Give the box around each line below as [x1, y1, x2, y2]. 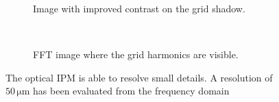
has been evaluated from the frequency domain [33, 84, 230, 98]
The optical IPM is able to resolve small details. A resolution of [5, 70, 273, 84]
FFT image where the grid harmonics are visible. [33, 47, 239, 62]
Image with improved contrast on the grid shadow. [33, 1, 245, 15]
